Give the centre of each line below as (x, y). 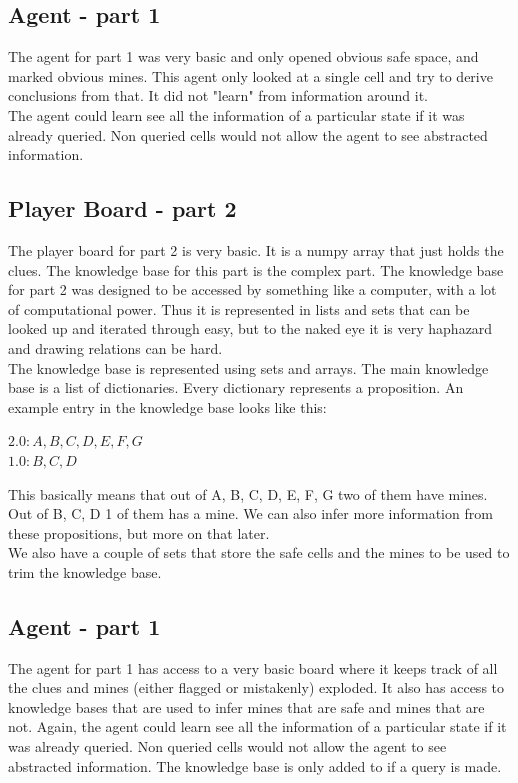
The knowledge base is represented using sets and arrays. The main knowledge (248, 367)
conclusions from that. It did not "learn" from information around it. (218, 95)
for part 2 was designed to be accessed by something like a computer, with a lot (252, 289)
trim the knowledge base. (85, 571)
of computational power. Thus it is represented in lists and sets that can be (239, 308)
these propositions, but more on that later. (139, 532)
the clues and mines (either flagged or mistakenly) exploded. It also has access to (256, 687)
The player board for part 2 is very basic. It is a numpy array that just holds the (256, 249)
